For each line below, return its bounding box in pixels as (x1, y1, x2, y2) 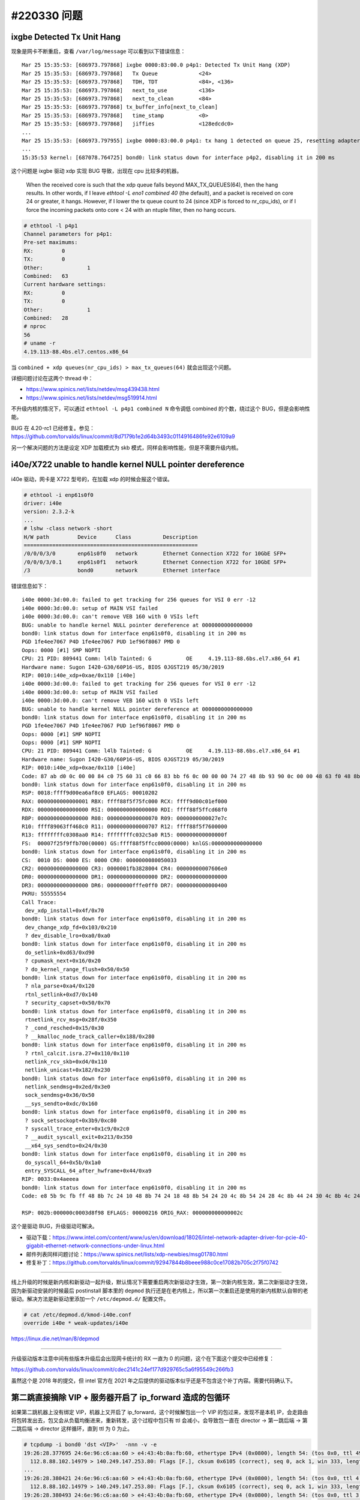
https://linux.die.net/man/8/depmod (11, 1335, 100, 1342)
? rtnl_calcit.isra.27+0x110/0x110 (25, 1050, 130, 1057)
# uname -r (23, 340, 56, 347)
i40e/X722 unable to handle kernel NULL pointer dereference (11, 460, 245, 470)
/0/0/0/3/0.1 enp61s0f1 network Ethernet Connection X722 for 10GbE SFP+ (23, 559, 287, 565)
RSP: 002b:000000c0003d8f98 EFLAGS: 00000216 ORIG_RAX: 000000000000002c (22, 1209, 244, 1216)
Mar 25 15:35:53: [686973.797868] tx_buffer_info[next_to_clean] (22, 104, 218, 110)
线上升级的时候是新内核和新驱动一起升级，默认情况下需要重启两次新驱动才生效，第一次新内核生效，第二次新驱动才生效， (11, 1279, 311, 1286)
